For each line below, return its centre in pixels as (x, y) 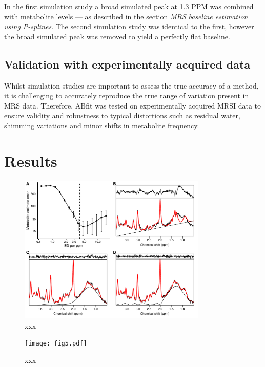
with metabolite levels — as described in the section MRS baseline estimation (126, 16)
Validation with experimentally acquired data (127, 64)
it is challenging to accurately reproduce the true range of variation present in (127, 95)
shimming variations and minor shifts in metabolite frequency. (102, 125)
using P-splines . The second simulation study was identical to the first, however (129, 26)
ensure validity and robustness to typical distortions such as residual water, (122, 115)
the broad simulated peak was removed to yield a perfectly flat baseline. (117, 36)
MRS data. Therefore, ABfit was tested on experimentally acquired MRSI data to (133, 105)
